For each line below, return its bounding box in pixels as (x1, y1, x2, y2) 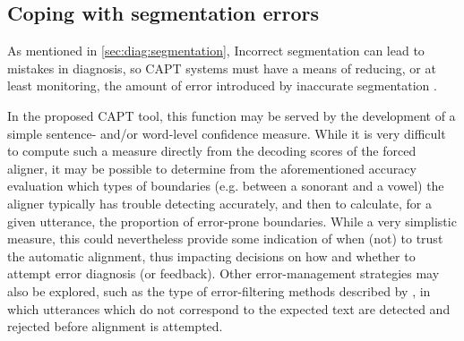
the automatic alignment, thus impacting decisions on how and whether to (7, 246, 416, 265)
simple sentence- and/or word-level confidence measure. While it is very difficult (7, 124, 446, 142)
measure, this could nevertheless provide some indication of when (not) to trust (7, 229, 443, 248)
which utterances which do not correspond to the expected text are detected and (7, 299, 451, 318)
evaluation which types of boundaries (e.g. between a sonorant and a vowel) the (7, 176, 444, 195)
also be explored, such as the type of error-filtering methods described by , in (7, 281, 431, 300)
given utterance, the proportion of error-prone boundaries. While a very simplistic (7, 211, 457, 230)
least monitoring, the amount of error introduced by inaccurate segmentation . (7, 76, 437, 95)
